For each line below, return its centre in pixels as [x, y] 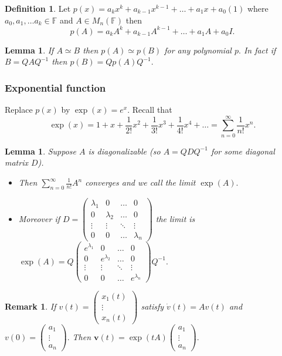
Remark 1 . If [30, 306]
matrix [16, 162]
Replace [19, 110]
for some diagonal [243, 151]
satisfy [152, 306]
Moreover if [39, 218]
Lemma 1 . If [29, 50]
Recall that [152, 110]
